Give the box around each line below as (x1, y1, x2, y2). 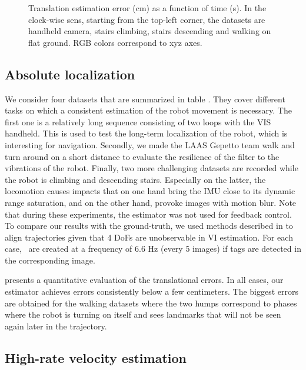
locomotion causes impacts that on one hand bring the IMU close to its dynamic (5, 185, 295, 197)
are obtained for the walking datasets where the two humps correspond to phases (5, 296, 297, 309)
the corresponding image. (5, 254, 95, 266)
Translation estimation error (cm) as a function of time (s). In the (28, 2, 267, 14)
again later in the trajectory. (5, 319, 107, 332)
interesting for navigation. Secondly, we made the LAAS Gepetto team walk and (5, 138, 295, 151)
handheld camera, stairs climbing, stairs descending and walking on (28, 25, 271, 37)
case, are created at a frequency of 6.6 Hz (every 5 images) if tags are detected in (5, 242, 301, 255)
